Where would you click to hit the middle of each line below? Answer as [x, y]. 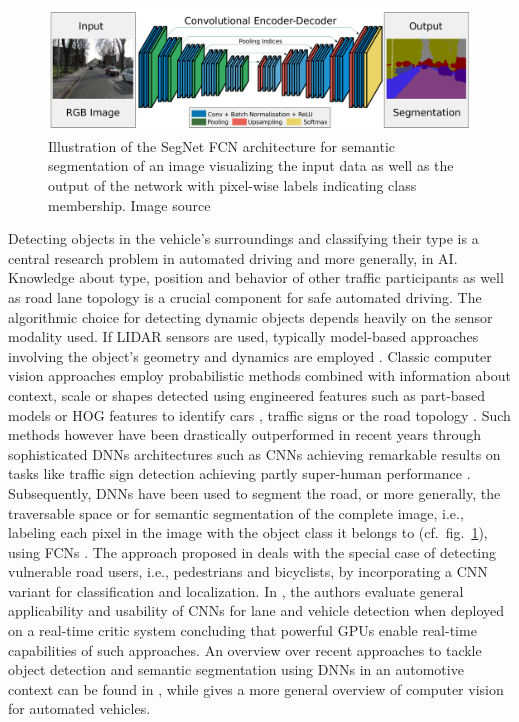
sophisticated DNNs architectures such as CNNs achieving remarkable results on [254, 453]
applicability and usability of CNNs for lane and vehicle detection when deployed [256, 610]
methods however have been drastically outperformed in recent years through [245, 434]
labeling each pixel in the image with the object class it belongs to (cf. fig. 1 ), [248, 532]
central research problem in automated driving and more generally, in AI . [233, 257]
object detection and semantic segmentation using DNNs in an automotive [236, 669]
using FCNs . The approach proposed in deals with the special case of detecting [252, 551]
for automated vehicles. [79, 708]
